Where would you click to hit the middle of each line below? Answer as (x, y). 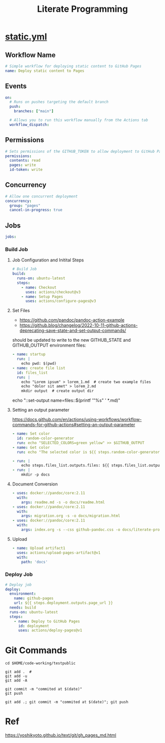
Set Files (21, 311)
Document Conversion (35, 484)
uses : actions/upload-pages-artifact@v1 (59, 552)
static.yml (26, 37)
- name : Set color (31, 434)
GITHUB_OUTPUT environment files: (49, 345)
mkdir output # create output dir (58, 391)
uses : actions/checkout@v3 (53, 292)
